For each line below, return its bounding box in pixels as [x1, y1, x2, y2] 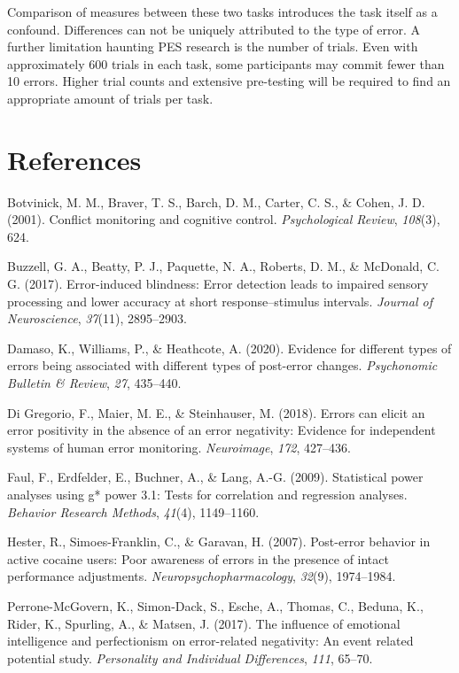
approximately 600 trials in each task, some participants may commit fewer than [7, 54, 445, 73]
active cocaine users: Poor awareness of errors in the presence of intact [7, 549, 389, 568]
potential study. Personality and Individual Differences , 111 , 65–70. [7, 648, 373, 667]
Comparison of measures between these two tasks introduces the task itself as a [7, 3, 438, 20]
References [7, 141, 142, 177]
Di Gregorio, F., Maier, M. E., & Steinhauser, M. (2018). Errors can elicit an [7, 403, 425, 422]
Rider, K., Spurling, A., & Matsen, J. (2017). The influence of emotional [7, 614, 401, 632]
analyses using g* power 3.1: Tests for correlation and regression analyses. [7, 485, 408, 503]
